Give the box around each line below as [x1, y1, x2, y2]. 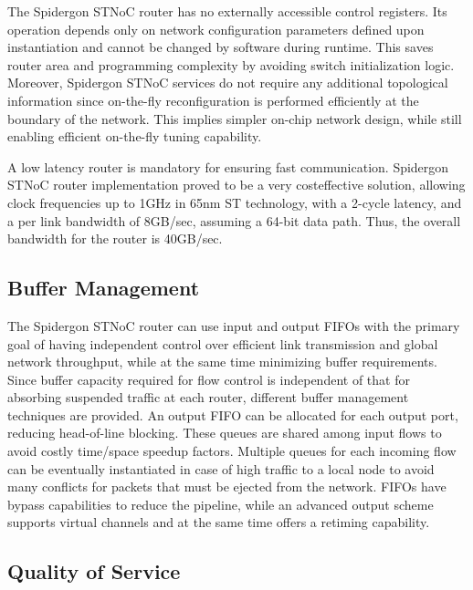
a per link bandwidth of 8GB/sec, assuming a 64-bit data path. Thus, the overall [7, 211, 461, 230]
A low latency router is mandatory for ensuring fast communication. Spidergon [7, 157, 449, 176]
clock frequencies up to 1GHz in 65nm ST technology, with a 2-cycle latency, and [7, 192, 462, 212]
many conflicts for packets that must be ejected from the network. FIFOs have [7, 477, 447, 496]
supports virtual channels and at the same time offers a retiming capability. [7, 512, 430, 532]
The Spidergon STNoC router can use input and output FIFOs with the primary [7, 316, 460, 335]
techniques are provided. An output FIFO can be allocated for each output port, [7, 405, 458, 424]
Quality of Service [7, 557, 181, 585]
